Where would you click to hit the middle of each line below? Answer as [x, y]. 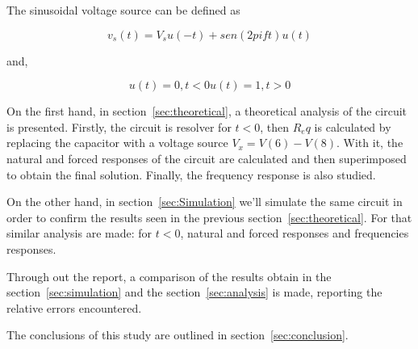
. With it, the [370, 143]
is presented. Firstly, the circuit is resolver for [119, 126]
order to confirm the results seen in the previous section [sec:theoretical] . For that [209, 217]
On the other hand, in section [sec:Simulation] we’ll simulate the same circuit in [205, 202]
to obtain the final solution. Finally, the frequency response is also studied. [191, 174]
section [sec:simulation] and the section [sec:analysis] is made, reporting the [194, 292]
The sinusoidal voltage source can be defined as [123, 10]
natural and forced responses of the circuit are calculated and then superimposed [207, 158]
